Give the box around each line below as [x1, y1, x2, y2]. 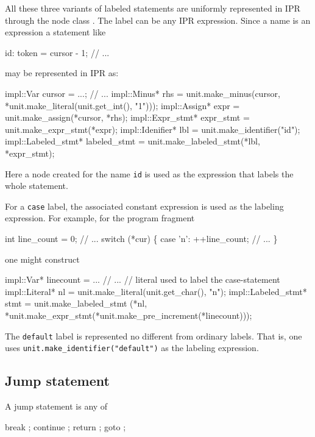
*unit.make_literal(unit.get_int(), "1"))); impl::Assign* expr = [5, 99, 240, 112]
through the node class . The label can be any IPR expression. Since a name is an [5, 13, 311, 26]
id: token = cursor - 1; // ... [5, 46, 110, 59]
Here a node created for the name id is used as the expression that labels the [5, 167, 294, 180]
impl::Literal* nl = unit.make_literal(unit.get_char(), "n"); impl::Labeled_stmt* [5, 285, 307, 297]
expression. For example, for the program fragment [5, 211, 195, 224]
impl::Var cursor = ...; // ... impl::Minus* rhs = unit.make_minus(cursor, [5, 87, 280, 99]
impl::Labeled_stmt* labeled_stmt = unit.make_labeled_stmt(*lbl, [5, 135, 260, 147]
